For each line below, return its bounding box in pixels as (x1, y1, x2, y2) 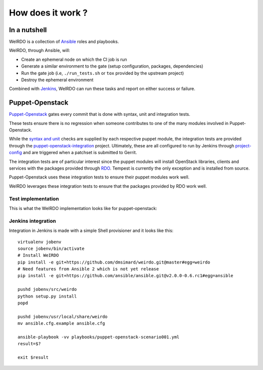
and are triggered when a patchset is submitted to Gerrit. (22, 150, 137, 156)
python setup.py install (18, 293, 77, 299)
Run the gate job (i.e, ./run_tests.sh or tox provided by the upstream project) (21, 70, 184, 76)
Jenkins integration (9, 217, 56, 224)
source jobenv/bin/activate (18, 246, 85, 251)
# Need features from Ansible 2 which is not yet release (18, 266, 159, 272)
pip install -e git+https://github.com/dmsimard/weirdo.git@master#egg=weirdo (18, 259, 210, 265)
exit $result (18, 355, 49, 360)
